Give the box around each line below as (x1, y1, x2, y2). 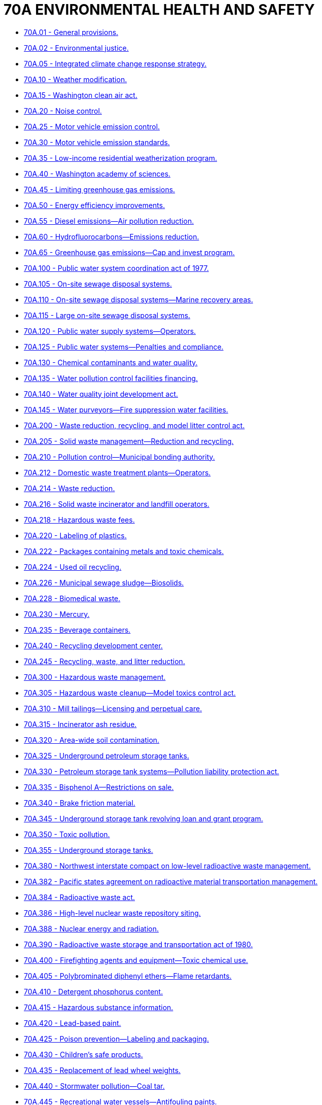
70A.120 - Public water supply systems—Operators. (24, 326, 196, 335)
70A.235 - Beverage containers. (24, 625, 131, 634)
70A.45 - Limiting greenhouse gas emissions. (24, 185, 175, 194)
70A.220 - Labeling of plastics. (24, 531, 127, 540)
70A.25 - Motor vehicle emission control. (24, 122, 160, 131)
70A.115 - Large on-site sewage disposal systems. (24, 310, 191, 320)
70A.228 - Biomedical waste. (24, 594, 121, 603)
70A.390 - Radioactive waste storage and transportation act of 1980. (24, 940, 253, 949)
